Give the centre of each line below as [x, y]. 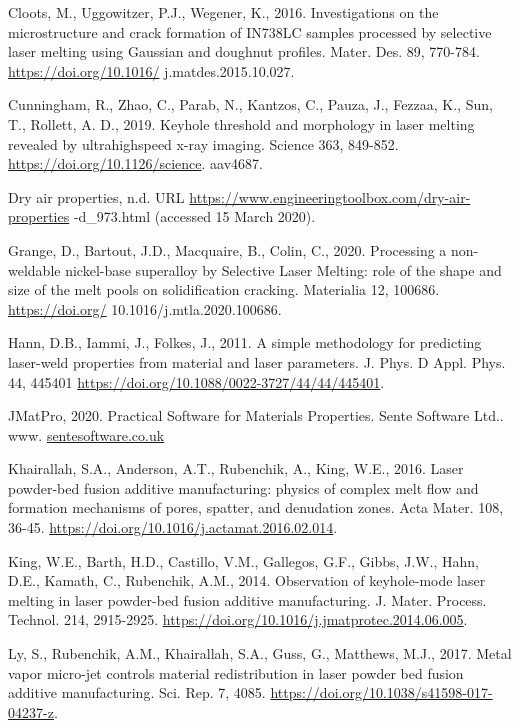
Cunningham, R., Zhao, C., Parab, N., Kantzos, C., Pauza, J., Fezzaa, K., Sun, [250, 104]
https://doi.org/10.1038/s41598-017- [381, 692]
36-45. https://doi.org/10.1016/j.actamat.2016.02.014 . [173, 527]
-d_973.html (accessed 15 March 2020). [194, 216]
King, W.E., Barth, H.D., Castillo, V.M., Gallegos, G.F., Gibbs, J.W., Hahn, [244, 560]
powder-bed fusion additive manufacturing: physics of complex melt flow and [243, 487]
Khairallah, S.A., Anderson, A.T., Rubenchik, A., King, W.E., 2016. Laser [236, 468]
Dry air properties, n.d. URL [96, 196]
